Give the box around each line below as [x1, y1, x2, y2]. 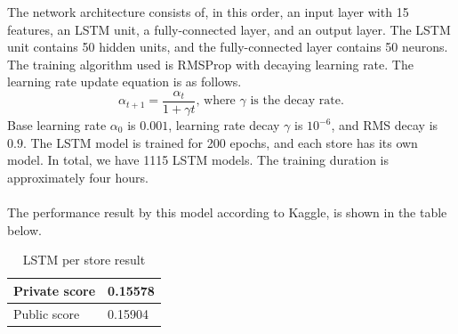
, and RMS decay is [331, 116, 438, 134]
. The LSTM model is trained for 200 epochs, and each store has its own [22, 133, 418, 151]
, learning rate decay [168, 116, 280, 134]
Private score [13, 281, 96, 299]
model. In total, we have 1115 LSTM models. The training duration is [7, 151, 389, 169]
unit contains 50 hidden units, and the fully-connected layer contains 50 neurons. [7, 37, 448, 56]
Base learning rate [7, 116, 107, 134]
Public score [13, 304, 80, 322]
